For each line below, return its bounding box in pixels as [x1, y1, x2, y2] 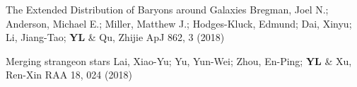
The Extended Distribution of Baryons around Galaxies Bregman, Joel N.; [6, 2, 329, 16]
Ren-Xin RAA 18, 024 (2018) [6, 67, 132, 82]
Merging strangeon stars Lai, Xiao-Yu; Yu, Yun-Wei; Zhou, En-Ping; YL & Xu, [6, 53, 352, 68]
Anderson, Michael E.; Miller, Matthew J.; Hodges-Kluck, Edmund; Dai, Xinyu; [6, 16, 352, 30]
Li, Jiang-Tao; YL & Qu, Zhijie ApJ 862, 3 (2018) [6, 30, 225, 45]
